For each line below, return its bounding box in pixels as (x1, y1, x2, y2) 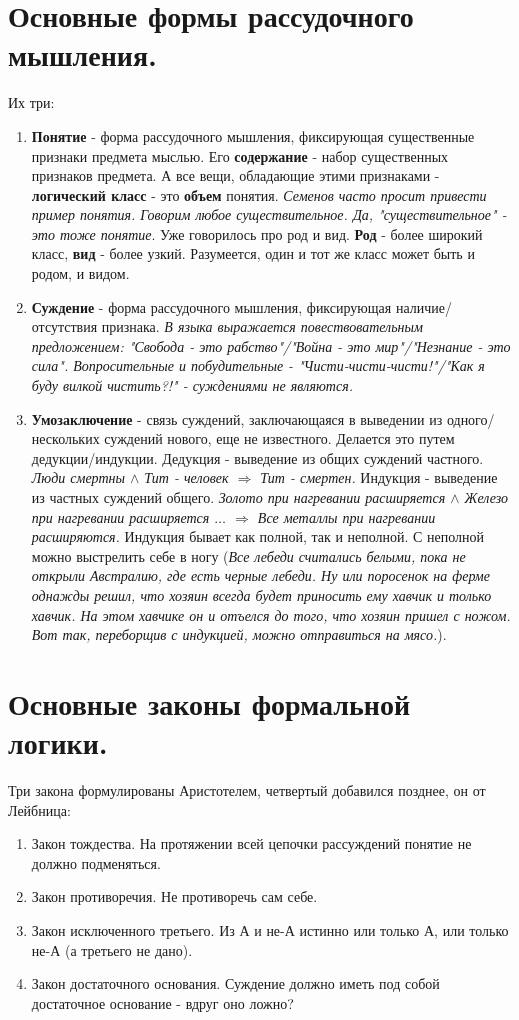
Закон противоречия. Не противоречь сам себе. (31, 886, 318, 907)
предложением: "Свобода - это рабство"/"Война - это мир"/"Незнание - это (31, 335, 511, 356)
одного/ (446, 408, 495, 429)
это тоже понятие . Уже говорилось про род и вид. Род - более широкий (31, 223, 483, 244)
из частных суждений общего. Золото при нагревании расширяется (31, 487, 446, 507)
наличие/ (395, 296, 452, 317)
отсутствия (31, 316, 98, 337)
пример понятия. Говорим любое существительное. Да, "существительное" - (31, 204, 507, 225)
